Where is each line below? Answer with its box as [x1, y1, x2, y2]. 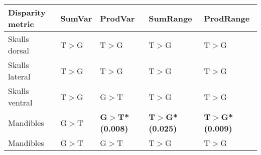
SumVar [60, 12, 92, 24]
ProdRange [204, 12, 250, 24]
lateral [8, 70, 31, 82]
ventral [8, 96, 33, 108]
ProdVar [100, 12, 135, 24]
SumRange [149, 12, 192, 24]
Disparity [8, 6, 46, 18]
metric [8, 18, 34, 29]
